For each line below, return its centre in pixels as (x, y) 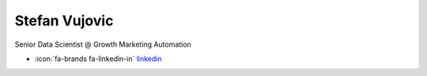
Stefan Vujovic (64, 21)
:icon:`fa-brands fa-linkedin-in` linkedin (98, 59)
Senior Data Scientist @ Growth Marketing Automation (103, 44)
